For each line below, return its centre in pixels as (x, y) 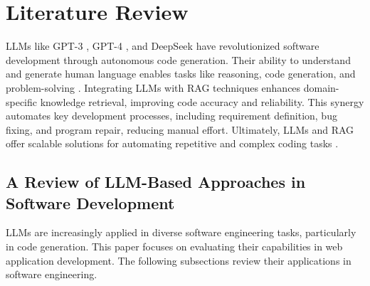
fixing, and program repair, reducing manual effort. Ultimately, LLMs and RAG (180, 129)
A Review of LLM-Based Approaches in (156, 182)
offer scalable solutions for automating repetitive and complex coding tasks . (172, 143)
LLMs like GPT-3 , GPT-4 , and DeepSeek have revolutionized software (163, 46)
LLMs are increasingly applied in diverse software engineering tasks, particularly (181, 232)
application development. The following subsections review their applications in (179, 260)
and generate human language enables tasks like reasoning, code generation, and (181, 74)
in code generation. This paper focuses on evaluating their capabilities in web (174, 247)
